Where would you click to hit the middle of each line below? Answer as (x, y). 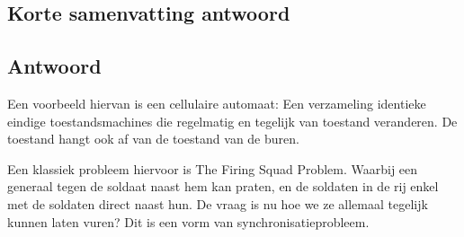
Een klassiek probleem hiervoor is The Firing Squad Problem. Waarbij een (213, 168)
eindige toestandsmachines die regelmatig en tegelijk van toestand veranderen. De (232, 121)
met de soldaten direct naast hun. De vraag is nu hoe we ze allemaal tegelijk (218, 203)
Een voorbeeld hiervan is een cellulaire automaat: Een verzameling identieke (217, 103)
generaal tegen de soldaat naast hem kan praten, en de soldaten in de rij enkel (223, 186)
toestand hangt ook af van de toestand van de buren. (153, 139)
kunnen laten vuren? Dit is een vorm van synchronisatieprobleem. (188, 221)
